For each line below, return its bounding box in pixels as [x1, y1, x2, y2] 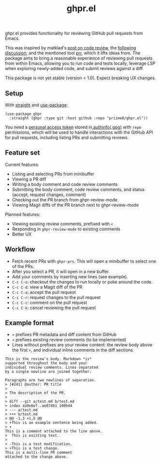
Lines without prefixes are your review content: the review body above [12, 342, 153, 348]
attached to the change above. [5, 454, 68, 460]
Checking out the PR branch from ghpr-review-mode [12, 196, 117, 202]
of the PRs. [12, 263, 34, 269]
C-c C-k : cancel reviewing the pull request [12, 304, 96, 310]
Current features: [5, 161, 40, 167]
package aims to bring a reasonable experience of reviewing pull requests [5, 55, 153, 61]
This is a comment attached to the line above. [5, 429, 103, 434]
